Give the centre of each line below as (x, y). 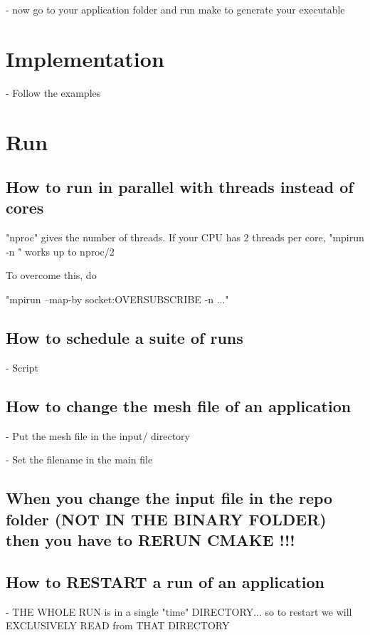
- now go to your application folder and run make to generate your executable (175, 9)
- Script (22, 367)
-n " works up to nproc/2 (60, 251)
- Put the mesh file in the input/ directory (98, 435)
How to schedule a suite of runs (125, 338)
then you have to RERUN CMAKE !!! (150, 540)
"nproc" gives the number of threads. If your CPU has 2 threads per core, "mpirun (185, 237)
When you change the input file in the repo (169, 498)
